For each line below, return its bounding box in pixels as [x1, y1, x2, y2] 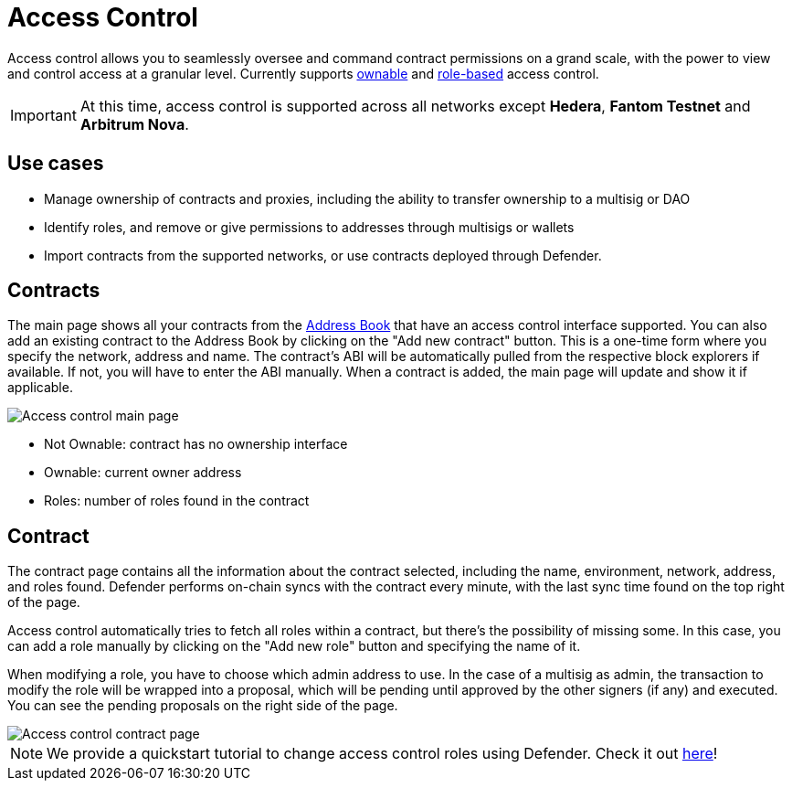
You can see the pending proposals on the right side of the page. [7, 697, 398, 714]
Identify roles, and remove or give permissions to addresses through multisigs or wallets [44, 218, 575, 235]
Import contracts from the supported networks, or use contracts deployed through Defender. [44, 247, 602, 263]
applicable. [7, 379, 73, 396]
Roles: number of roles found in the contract [44, 493, 310, 509]
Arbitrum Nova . [79, 114, 189, 133]
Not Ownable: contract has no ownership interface [44, 436, 348, 453]
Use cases [7, 152, 104, 176]
